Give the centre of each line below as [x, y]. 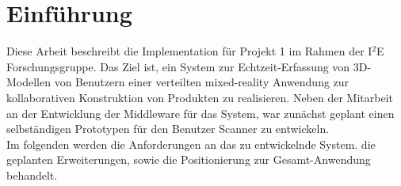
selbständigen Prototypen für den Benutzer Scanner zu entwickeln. [168, 129]
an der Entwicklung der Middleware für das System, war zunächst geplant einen [200, 113]
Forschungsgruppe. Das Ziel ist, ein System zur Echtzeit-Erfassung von [178, 66]
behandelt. [32, 175]
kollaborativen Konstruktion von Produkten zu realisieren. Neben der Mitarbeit [200, 97]
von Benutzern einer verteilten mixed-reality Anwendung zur [202, 82]
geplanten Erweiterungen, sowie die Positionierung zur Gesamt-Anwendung [189, 159]
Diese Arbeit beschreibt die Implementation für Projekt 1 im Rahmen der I [189, 51]
